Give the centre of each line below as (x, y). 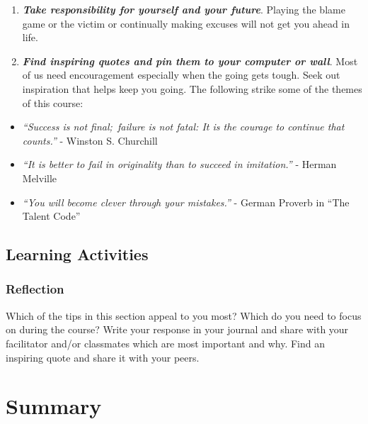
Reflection (35, 289)
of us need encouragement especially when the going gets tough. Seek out (181, 75)
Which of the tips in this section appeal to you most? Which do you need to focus (184, 315)
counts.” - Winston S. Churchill (90, 140)
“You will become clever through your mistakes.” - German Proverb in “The (186, 202)
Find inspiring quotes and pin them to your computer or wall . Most (190, 61)
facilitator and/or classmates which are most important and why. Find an (166, 343)
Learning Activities (77, 254)
